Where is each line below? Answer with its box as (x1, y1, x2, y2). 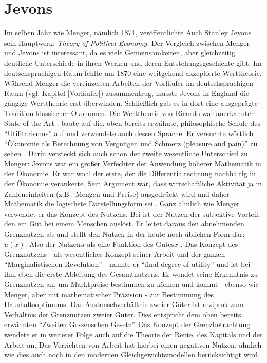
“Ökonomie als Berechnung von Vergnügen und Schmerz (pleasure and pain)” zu (4, 138, 258, 148)
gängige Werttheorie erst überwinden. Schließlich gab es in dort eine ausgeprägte (4, 98, 258, 108)
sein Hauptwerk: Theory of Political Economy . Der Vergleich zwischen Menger (4, 37, 250, 48)
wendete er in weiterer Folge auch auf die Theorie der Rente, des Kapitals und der (4, 329, 263, 339)
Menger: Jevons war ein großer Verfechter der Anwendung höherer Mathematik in (4, 158, 261, 168)
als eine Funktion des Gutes (87, 238, 175, 249)
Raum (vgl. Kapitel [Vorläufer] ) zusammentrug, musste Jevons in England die (4, 87, 250, 98)
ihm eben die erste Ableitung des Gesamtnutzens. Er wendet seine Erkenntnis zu (4, 269, 258, 279)
